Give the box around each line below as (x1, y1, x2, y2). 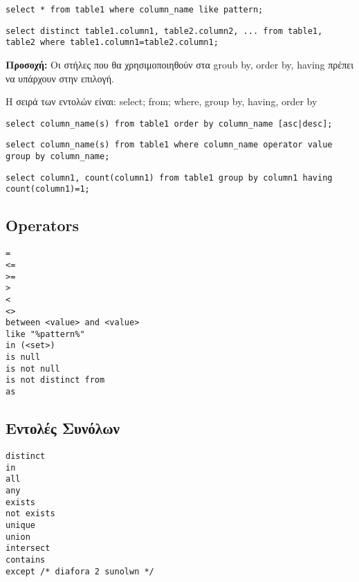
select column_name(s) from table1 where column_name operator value (6, 140, 333, 150)
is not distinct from (6, 375, 105, 385)
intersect (6, 543, 50, 554)
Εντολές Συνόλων (6, 417, 120, 439)
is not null (6, 363, 60, 374)
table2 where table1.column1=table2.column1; (6, 37, 219, 48)
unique (6, 520, 35, 530)
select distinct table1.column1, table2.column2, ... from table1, (6, 26, 323, 36)
